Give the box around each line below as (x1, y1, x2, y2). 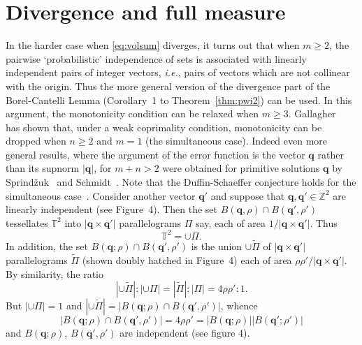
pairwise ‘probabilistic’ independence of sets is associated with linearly (6, 51, 307, 66)
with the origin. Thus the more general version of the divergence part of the (6, 78, 331, 93)
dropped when (6, 133, 66, 148)
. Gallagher (288, 106, 336, 121)
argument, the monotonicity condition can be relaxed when (6, 106, 259, 121)
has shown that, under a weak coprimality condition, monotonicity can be (6, 119, 322, 134)
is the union (191, 239, 242, 254)
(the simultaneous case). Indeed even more (145, 133, 328, 148)
